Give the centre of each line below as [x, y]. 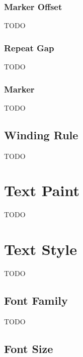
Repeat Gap [29, 48]
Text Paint [42, 190]
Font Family [36, 300]
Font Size [29, 348]
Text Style [40, 249]
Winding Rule [41, 135]
